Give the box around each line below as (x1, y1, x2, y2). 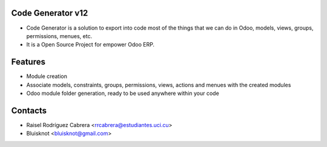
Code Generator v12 (11, 8, 88, 18)
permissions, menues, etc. (26, 32, 93, 39)
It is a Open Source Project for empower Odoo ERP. (26, 41, 154, 48)
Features (11, 57, 45, 67)
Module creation (26, 73, 68, 80)
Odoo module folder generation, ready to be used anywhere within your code (26, 90, 219, 97)
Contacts (11, 105, 47, 116)
